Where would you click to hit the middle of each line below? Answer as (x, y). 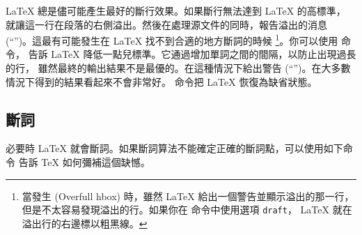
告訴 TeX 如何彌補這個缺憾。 (84, 162)
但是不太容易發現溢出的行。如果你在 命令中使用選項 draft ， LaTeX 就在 (187, 210)
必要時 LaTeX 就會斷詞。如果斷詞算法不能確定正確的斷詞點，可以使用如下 (174, 148)
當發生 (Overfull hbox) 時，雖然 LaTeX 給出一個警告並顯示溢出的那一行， (188, 196)
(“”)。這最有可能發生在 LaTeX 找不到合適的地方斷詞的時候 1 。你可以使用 (172, 39)
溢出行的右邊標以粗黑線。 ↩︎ (85, 223)
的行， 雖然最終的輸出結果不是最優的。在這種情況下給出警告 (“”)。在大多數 (178, 68)
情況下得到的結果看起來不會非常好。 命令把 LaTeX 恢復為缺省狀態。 (162, 81)
